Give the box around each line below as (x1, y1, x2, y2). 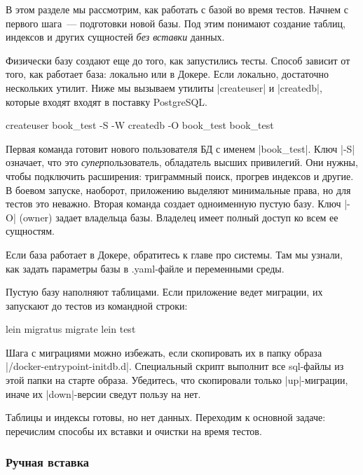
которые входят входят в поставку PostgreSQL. (6, 94, 207, 109)
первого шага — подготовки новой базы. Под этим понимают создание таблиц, (6, 15, 345, 30)
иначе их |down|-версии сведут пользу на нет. (6, 386, 201, 401)
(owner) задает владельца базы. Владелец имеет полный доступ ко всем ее (19, 209, 338, 224)
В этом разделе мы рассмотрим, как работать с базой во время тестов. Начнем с (6, 2, 349, 16)
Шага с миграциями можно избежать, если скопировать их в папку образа (6, 345, 322, 359)
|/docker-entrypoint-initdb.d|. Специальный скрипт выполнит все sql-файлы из (6, 359, 344, 373)
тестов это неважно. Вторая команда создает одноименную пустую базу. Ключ (6, 196, 341, 211)
